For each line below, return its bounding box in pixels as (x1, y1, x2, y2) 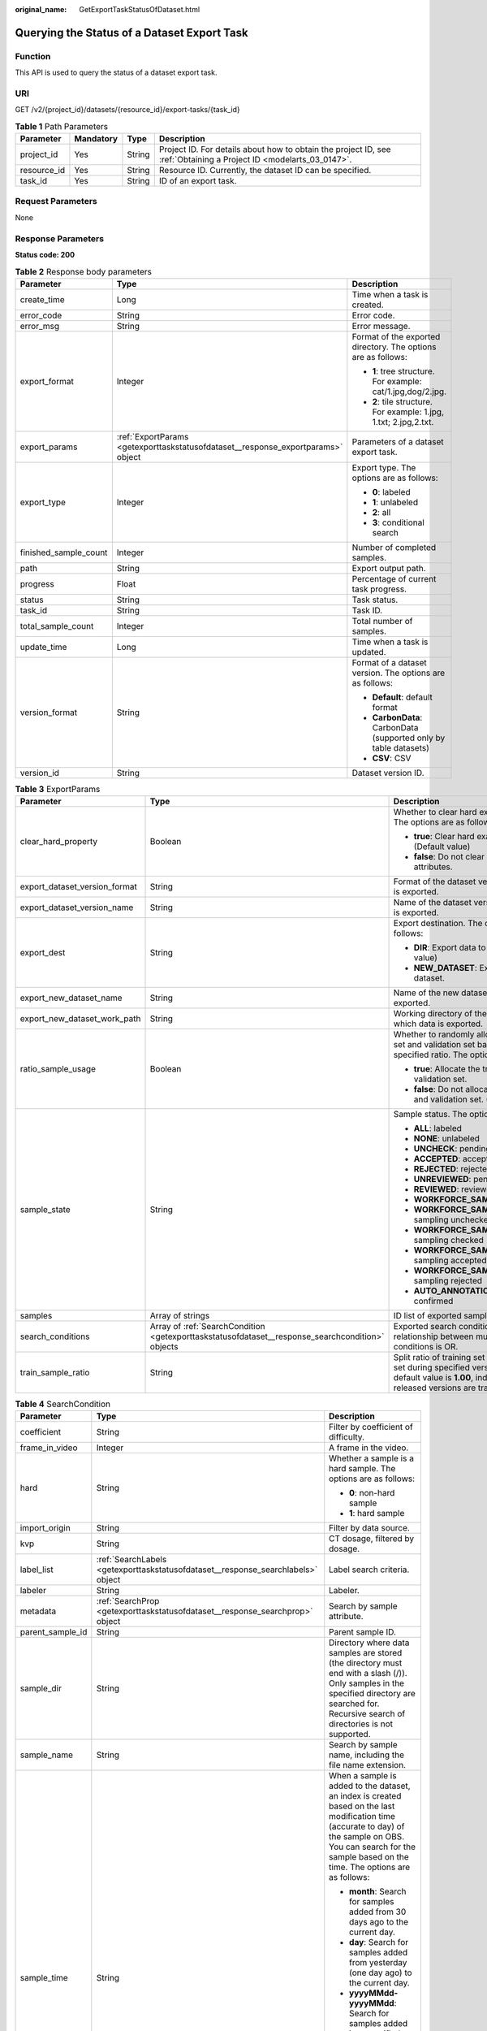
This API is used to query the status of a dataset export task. (15, 67, 218, 77)
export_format (19, 375, 75, 387)
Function (15, 50, 51, 62)
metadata (19, 1605, 57, 1617)
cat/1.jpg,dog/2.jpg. (372, 386, 446, 397)
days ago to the (349, 1916, 409, 1928)
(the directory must (329, 1657, 403, 1669)
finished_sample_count (19, 547, 108, 558)
